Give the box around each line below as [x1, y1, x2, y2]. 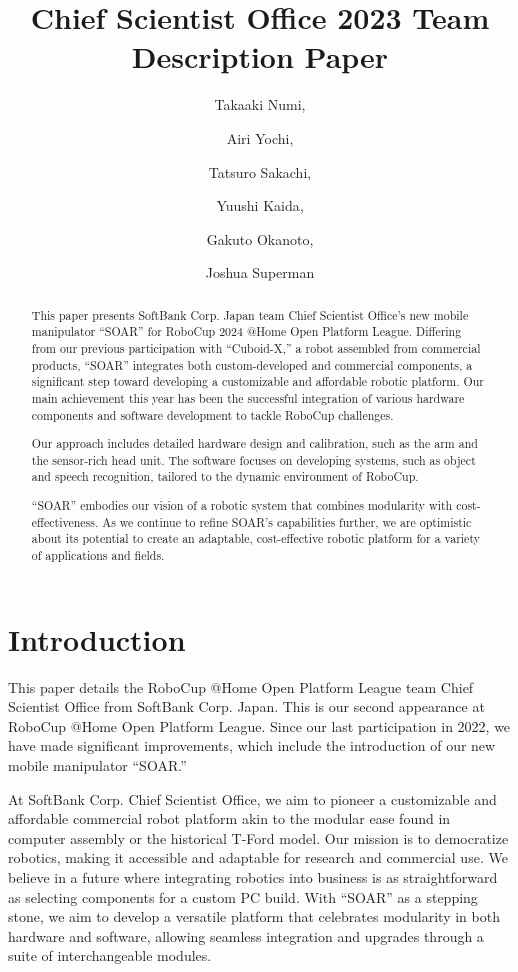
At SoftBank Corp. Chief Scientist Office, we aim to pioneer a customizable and [8, 788, 497, 809]
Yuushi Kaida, [216, 195, 304, 216]
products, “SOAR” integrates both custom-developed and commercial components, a [31, 356, 473, 373]
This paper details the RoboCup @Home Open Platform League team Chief [8, 676, 474, 697]
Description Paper [131, 36, 389, 77]
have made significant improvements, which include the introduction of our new [8, 735, 496, 756]
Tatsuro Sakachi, [208, 161, 312, 182]
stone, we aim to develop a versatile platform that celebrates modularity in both [8, 906, 500, 927]
